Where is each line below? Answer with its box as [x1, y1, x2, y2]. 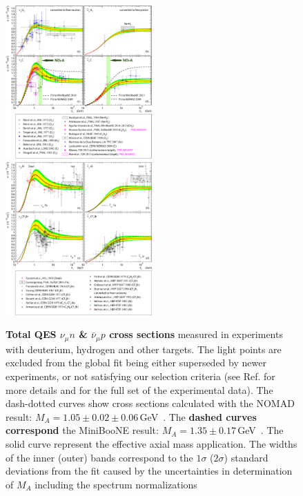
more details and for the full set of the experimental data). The [6, 382, 273, 397]
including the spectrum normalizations [35, 477, 197, 491]
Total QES [6, 327, 57, 341]
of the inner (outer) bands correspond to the [6, 450, 193, 464]
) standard [224, 450, 268, 464]
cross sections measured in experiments [109, 327, 283, 341]
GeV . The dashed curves [139, 409, 257, 424]
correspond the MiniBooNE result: [6, 423, 159, 437]
